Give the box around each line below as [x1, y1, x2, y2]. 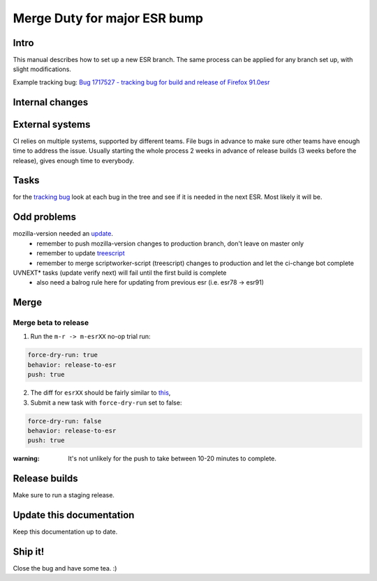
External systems [13, 119, 91, 130]
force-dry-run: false [27, 417, 102, 425]
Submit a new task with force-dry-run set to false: [30, 398, 182, 407]
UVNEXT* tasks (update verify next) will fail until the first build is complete [13, 269, 227, 277]
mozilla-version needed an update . [13, 229, 113, 238]
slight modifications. [13, 65, 71, 73]
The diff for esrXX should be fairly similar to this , [30, 388, 171, 397]
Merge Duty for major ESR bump [13, 10, 204, 26]
